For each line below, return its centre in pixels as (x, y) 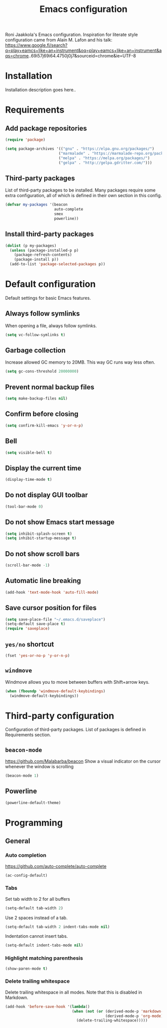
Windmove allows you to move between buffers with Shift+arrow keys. (78, 682)
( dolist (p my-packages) (31, 245)
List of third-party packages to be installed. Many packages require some (80, 190)
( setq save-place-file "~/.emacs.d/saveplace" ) (55, 619)
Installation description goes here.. (41, 90)
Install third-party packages (49, 234)
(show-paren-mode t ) (27, 969)
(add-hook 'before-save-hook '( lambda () (48, 1007)
